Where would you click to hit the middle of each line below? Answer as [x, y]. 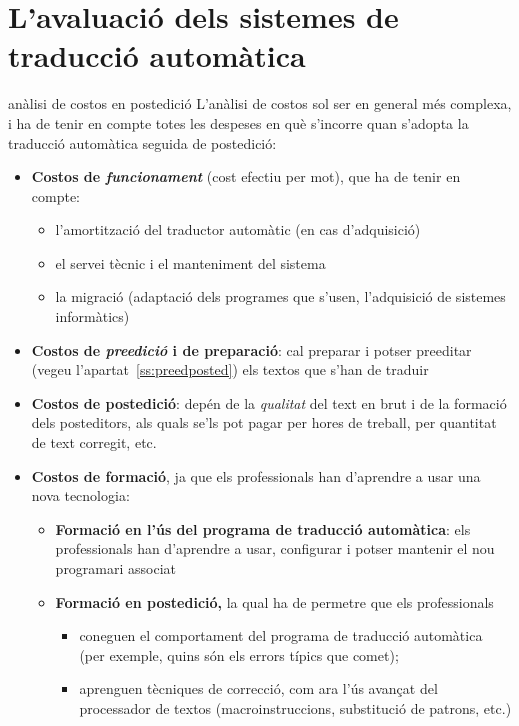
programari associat [116, 568]
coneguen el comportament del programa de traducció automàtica [281, 635]
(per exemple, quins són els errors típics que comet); [239, 654]
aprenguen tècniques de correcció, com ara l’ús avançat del [258, 688]
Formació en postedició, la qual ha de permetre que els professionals [274, 601]
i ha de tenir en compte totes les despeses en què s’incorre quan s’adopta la [238, 122]
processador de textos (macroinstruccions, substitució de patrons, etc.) [295, 707]
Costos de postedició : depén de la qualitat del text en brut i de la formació [269, 402]
